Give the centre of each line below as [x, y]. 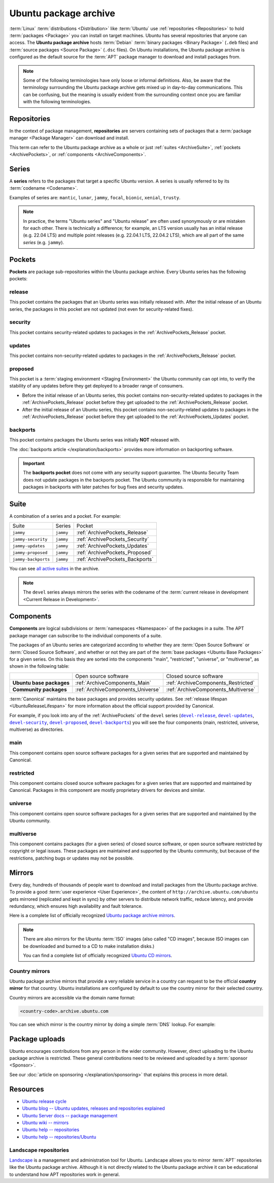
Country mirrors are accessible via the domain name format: [72, 997]
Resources [27, 1089]
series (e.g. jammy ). [44, 242]
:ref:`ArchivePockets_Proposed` [114, 553]
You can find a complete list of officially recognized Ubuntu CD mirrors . [98, 955]
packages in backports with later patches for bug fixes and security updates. [104, 487]
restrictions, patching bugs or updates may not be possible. [72, 858]
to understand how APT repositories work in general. [65, 1174]
